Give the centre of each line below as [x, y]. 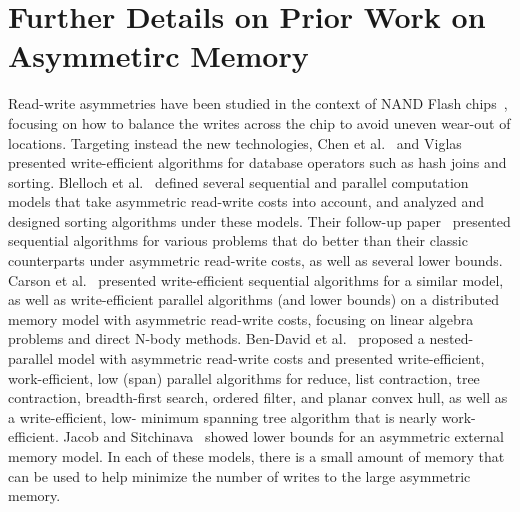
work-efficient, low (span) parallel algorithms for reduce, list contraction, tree [244, 377]
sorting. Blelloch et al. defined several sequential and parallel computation [238, 181]
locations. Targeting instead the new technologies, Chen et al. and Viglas [235, 142]
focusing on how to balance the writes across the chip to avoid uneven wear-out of [259, 122]
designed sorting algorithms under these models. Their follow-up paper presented [259, 220]
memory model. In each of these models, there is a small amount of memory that [256, 456]
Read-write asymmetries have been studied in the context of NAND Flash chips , [258, 103]
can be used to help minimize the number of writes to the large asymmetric [239, 475]
